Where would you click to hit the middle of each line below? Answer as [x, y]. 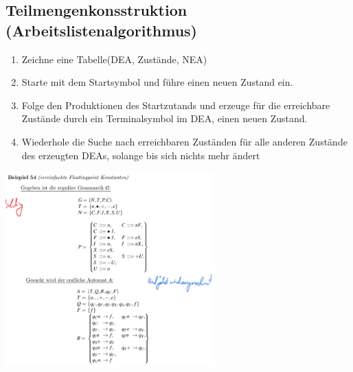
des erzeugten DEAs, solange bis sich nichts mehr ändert [141, 155]
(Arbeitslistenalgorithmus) [102, 30]
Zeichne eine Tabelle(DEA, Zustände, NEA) [114, 59]
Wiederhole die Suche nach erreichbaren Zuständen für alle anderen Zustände [184, 141]
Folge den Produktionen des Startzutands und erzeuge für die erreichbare [176, 105]
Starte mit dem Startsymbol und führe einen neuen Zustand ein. [157, 82]
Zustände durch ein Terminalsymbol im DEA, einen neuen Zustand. [164, 118]
